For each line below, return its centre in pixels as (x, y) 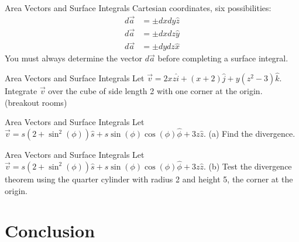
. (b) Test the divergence (248, 166)
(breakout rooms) (36, 102)
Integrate (21, 91)
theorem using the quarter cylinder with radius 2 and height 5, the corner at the (149, 179)
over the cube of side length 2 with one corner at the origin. (155, 91)
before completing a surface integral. (223, 58)
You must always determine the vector (74, 58)
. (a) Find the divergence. (249, 134)
